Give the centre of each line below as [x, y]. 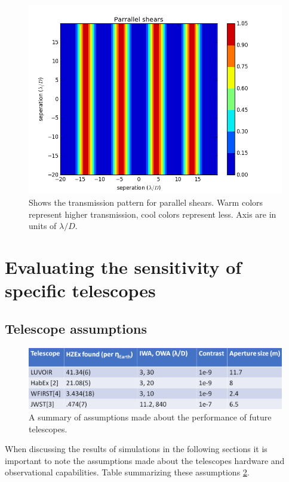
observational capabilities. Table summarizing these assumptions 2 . [127, 472]
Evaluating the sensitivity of [123, 266]
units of [43, 226]
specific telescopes [80, 290]
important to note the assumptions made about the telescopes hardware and [145, 460]
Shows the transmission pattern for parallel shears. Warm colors [146, 202]
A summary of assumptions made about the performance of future [150, 417]
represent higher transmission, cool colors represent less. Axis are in [153, 214]
